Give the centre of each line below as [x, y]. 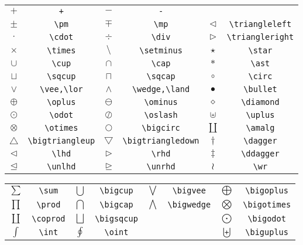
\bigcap [116, 205]
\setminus [161, 50]
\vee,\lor [61, 89]
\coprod [49, 218]
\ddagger [260, 154]
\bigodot [267, 218]
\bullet [260, 89]
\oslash [161, 115]
